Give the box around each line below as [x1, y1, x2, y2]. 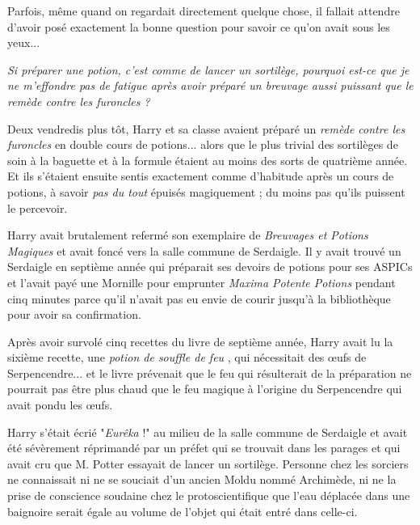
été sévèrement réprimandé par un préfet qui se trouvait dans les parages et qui [7, 439, 401, 456]
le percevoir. [7, 199, 68, 216]
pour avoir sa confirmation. [7, 306, 141, 323]
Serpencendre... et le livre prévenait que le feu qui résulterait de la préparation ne [7, 364, 412, 381]
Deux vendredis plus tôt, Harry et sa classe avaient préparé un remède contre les [7, 120, 405, 137]
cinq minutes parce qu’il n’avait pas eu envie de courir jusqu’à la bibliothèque [7, 290, 391, 307]
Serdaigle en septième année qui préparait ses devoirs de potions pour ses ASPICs [7, 258, 413, 275]
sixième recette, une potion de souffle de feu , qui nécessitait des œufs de [7, 349, 367, 366]
